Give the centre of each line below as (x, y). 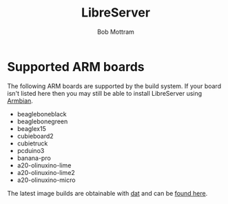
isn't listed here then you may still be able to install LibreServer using (105, 93)
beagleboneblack (42, 114)
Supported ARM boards (76, 67)
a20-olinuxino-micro (46, 180)
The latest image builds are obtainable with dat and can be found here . (107, 193)
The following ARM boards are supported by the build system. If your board (114, 86)
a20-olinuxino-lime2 (46, 172)
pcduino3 (31, 150)
